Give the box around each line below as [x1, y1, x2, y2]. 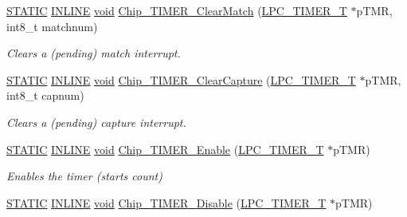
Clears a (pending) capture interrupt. [6, 113, 186, 130]
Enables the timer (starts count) [6, 168, 162, 184]
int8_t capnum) [6, 87, 84, 104]
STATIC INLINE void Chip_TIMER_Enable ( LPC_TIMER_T [6, 140, 324, 157]
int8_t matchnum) [6, 18, 98, 34]
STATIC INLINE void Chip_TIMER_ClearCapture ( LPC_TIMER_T [6, 71, 356, 88]
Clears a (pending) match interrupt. [6, 45, 181, 61]
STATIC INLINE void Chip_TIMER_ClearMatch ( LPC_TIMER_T [6, 2, 347, 18]
